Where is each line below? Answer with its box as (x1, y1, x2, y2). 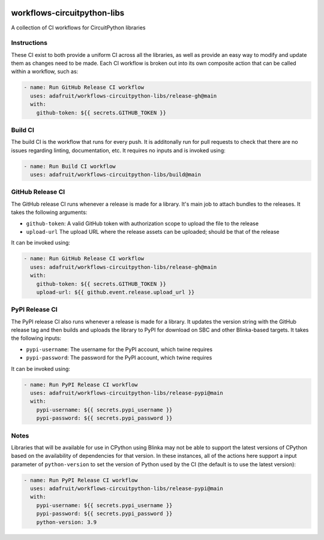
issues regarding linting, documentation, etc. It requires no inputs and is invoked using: (11, 147, 226, 154)
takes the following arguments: (11, 209, 88, 216)
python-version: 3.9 (36, 518, 97, 526)
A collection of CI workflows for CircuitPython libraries (11, 24, 146, 31)
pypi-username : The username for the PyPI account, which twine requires (26, 345, 213, 353)
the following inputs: (11, 334, 62, 342)
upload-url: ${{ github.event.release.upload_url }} (36, 288, 195, 295)
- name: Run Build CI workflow (23, 162, 116, 170)
